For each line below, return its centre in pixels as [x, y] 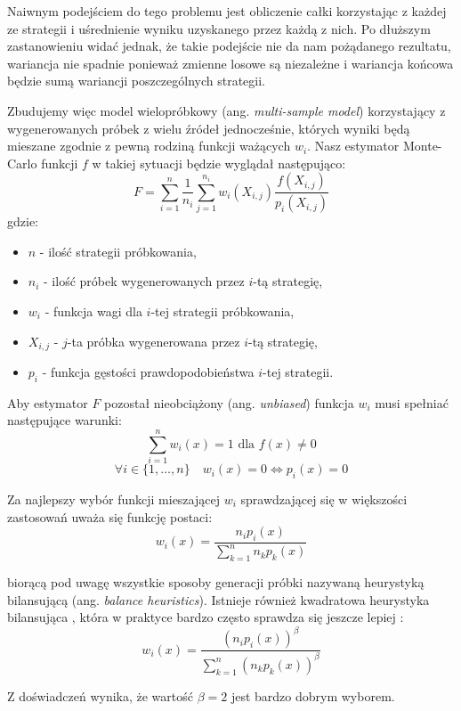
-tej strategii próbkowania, [222, 311]
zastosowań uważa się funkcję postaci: [110, 516]
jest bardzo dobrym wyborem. [313, 695]
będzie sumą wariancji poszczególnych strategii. [137, 81]
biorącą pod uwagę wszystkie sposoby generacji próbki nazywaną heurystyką [216, 582]
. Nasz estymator [353, 146]
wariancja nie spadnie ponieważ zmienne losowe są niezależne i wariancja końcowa [230, 63]
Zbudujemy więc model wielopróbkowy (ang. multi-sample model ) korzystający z [226, 110]
